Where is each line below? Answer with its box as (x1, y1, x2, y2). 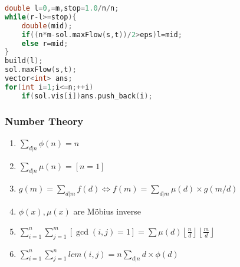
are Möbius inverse (73, 205, 142, 217)
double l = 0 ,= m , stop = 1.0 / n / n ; (5, 4, 119, 12)
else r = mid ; (21, 39, 68, 48)
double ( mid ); (21, 21, 73, 30)
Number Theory (5, 113, 84, 128)
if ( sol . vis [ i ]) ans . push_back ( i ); (21, 91, 153, 100)
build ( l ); (5, 57, 43, 65)
